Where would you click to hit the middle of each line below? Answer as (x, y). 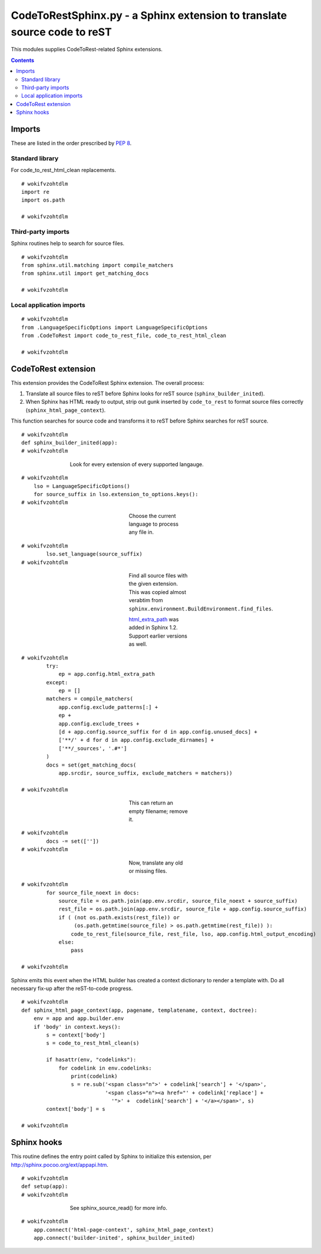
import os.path (43, 200)
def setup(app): (45, 1187)
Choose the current (152, 516)
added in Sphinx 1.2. (153, 628)
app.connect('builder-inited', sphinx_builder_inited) (114, 1238)
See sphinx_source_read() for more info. (119, 1208)
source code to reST (61, 32)
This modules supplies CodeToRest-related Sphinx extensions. (87, 49)
